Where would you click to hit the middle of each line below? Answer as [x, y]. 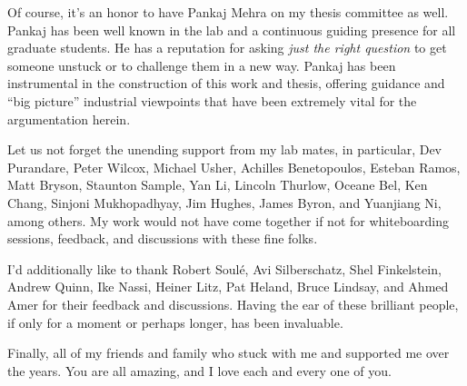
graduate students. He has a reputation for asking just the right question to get [227, 48]
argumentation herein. [69, 119]
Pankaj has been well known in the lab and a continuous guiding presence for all [232, 30]
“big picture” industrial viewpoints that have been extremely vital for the [212, 100]
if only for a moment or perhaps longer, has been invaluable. [175, 322]
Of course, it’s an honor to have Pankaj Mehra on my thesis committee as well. [228, 12]
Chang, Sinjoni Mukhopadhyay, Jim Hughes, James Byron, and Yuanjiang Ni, [224, 202]
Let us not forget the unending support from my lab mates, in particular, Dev [225, 149]
